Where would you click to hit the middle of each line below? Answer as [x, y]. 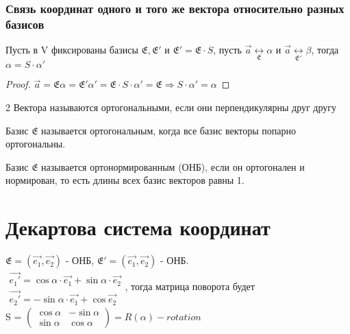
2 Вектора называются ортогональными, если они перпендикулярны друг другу [171, 107]
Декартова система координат [138, 227]
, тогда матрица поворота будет [190, 286]
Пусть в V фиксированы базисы [72, 50]
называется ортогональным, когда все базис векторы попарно [169, 130]
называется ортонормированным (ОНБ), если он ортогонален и [173, 166]
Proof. [18, 84]
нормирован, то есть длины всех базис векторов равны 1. [125, 180]
